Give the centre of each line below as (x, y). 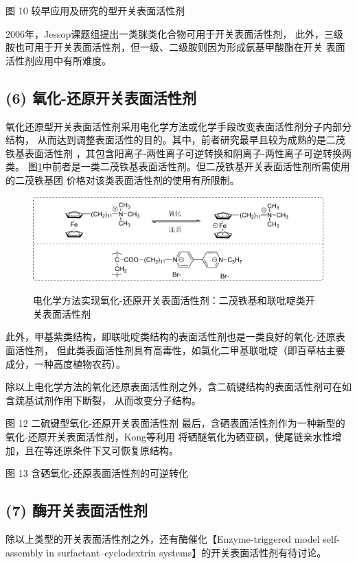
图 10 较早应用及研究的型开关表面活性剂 (95, 10)
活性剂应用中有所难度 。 (58, 60)
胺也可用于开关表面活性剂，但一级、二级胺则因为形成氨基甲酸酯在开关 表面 (175, 47)
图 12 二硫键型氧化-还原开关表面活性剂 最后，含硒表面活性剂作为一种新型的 (175, 423)
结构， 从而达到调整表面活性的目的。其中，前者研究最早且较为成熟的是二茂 (175, 140)
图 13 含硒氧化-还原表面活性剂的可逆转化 (97, 473)
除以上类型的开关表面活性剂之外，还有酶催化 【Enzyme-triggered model (163, 539)
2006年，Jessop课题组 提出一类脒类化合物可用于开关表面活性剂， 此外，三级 (174, 33)
